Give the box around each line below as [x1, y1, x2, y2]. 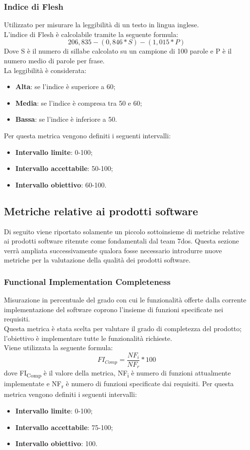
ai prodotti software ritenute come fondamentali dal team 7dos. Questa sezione [4, 236, 239, 246]
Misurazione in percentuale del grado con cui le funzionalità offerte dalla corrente [4, 295, 247, 305]
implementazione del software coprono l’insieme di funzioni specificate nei [4, 304, 223, 314]
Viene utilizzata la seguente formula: [4, 342, 113, 353]
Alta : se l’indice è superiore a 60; [15, 81, 115, 92]
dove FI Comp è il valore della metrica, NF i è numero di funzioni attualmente [4, 368, 231, 379]
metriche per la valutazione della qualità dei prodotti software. [4, 255, 191, 265]
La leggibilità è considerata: [4, 65, 87, 75]
